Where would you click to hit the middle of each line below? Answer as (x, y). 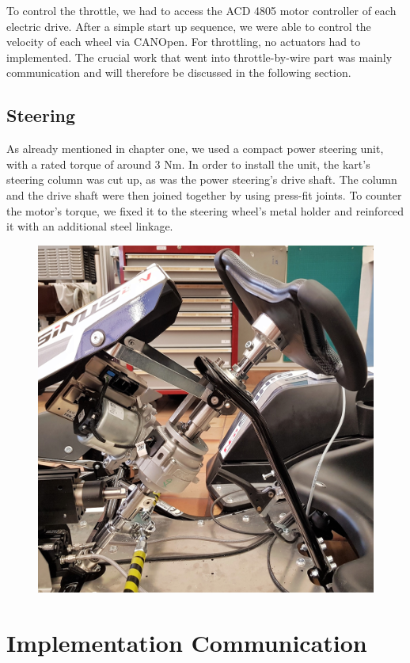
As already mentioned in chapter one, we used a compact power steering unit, (195, 149)
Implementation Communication (187, 642)
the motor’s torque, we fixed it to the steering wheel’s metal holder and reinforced (205, 210)
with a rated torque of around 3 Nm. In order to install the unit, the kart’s (188, 164)
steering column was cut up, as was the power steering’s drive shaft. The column (202, 179)
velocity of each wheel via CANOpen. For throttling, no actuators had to (184, 42)
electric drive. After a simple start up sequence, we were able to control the (189, 26)
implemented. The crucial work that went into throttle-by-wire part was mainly (199, 57)
